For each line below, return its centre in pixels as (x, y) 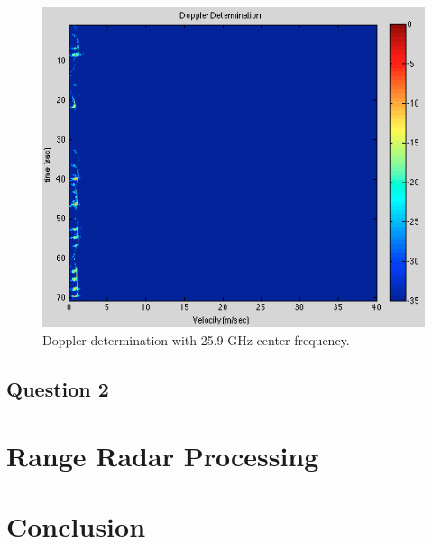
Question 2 (58, 388)
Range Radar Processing (163, 455)
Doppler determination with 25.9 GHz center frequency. (196, 339)
